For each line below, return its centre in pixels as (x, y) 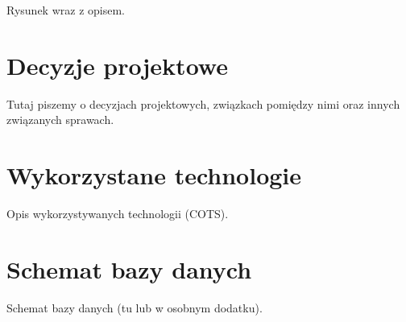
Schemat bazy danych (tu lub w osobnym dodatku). (135, 307)
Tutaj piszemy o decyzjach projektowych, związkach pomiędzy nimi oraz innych (203, 103)
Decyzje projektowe (117, 65)
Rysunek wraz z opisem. (66, 10)
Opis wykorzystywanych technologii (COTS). (118, 214)
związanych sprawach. (60, 120)
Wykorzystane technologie (154, 175)
